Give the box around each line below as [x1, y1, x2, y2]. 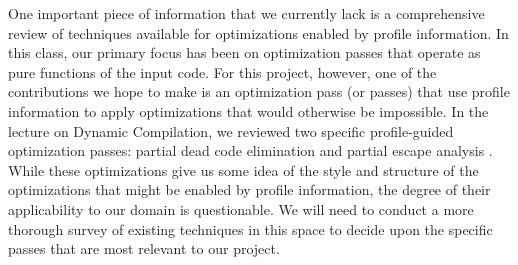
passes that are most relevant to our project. [8, 238, 280, 259]
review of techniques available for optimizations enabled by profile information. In [8, 22, 509, 43]
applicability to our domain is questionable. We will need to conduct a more [8, 198, 474, 219]
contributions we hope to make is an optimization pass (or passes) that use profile [8, 81, 510, 102]
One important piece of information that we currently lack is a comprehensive [8, 3, 485, 23]
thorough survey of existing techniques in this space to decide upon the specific [8, 218, 493, 239]
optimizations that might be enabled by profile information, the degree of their [8, 179, 491, 200]
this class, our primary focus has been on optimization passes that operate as [8, 42, 481, 63]
